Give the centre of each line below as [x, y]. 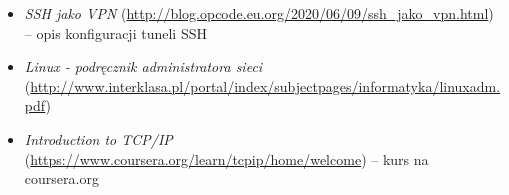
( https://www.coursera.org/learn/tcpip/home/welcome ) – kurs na [226, 158]
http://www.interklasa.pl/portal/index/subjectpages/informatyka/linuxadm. [265, 85]
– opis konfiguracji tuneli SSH [115, 32]
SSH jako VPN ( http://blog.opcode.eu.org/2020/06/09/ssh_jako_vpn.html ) [259, 13]
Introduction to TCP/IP [98, 138]
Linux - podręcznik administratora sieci [143, 66]
